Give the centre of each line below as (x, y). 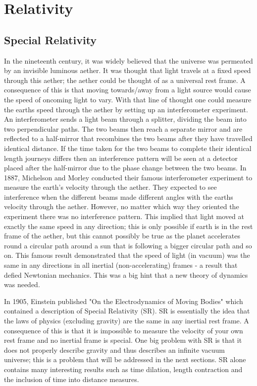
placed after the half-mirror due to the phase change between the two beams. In (125, 168)
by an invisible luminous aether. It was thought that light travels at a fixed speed (128, 70)
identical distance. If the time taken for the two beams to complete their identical (128, 148)
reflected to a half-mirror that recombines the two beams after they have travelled (128, 138)
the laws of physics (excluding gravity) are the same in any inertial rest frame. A (127, 321)
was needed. (22, 284)
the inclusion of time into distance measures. (72, 379)
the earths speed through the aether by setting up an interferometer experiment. (126, 109)
